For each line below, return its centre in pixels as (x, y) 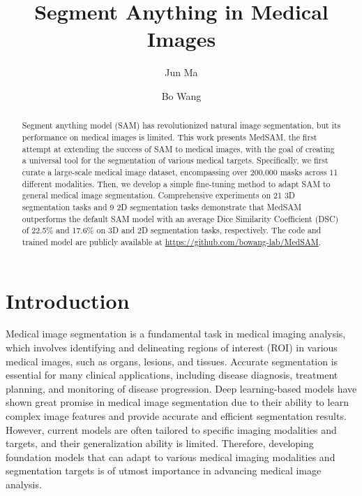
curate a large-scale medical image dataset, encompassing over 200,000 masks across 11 (180, 172)
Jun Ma (181, 72)
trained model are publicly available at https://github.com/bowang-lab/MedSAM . (172, 241)
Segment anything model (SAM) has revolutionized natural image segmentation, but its (181, 125)
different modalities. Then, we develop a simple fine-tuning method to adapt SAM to (176, 183)
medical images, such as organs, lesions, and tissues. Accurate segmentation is (172, 361)
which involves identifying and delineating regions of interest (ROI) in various (172, 348)
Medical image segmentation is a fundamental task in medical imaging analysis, (176, 334)
